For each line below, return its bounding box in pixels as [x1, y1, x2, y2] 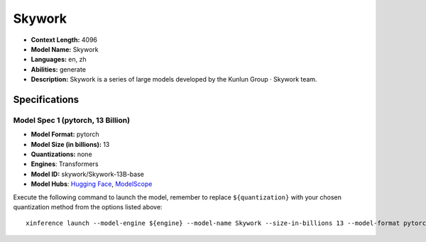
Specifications [13, 93, 80, 106]
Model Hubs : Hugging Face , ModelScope [31, 180, 153, 188]
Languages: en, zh [31, 55, 87, 64]
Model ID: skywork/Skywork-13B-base [31, 170, 145, 178]
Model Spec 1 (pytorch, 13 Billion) [13, 115, 131, 125]
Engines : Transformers [31, 160, 99, 168]
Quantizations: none [31, 150, 92, 159]
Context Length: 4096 [31, 35, 98, 44]
